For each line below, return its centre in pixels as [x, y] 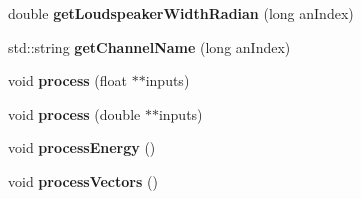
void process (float [68, 80]
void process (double [74, 113]
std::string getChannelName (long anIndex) [149, 46]
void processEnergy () [82, 147]
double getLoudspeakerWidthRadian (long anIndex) [181, 13]
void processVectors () [83, 180]
